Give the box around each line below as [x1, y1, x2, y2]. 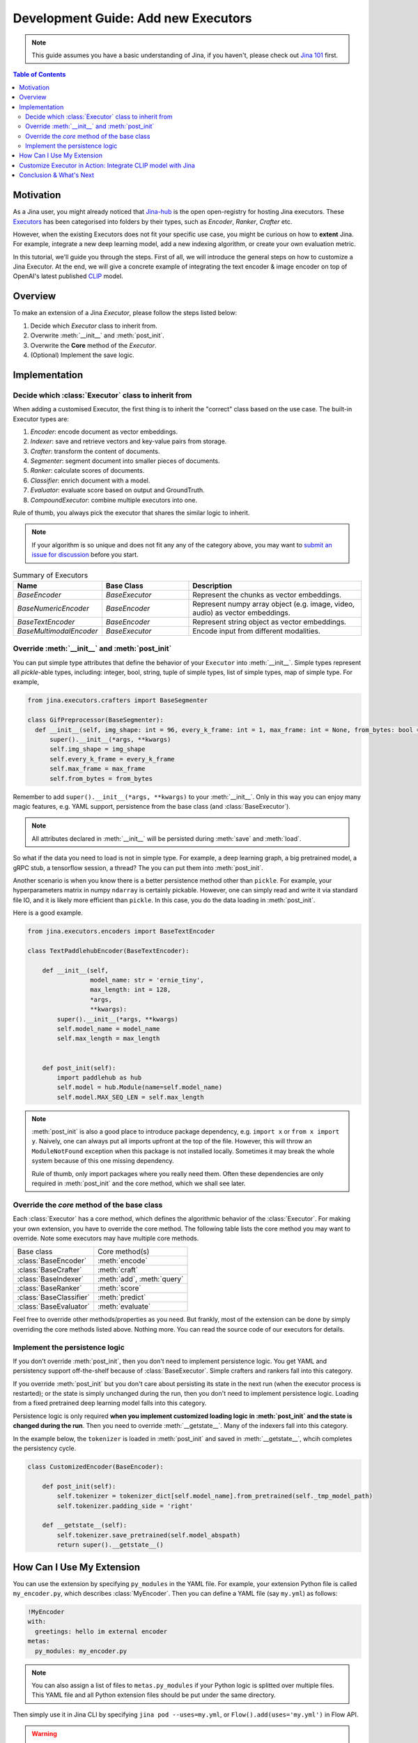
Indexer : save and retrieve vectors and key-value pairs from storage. [30, 437, 227, 446]
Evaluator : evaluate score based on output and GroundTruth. [30, 486, 205, 494]
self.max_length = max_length [56, 1035, 160, 1042]
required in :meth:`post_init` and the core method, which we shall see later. [31, 1179, 246, 1188]
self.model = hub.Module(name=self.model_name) [56, 1083, 223, 1091]
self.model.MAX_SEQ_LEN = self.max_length [56, 1093, 205, 1101]
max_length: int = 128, [89, 986, 171, 994]
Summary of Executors [13, 570, 88, 580]
